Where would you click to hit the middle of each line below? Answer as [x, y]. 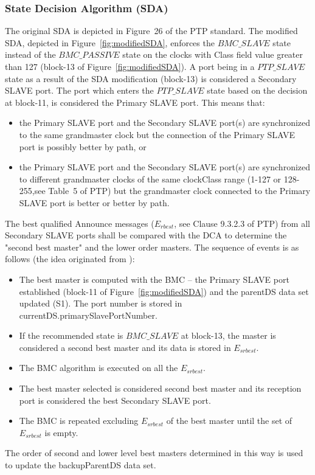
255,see [32, 191]
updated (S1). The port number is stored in [101, 303]
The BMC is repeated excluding [79, 421]
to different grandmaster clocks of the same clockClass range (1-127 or [150, 179]
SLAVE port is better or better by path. [94, 202]
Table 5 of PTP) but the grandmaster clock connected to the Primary [179, 191]
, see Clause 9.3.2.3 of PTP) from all [242, 223]
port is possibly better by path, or [83, 146]
